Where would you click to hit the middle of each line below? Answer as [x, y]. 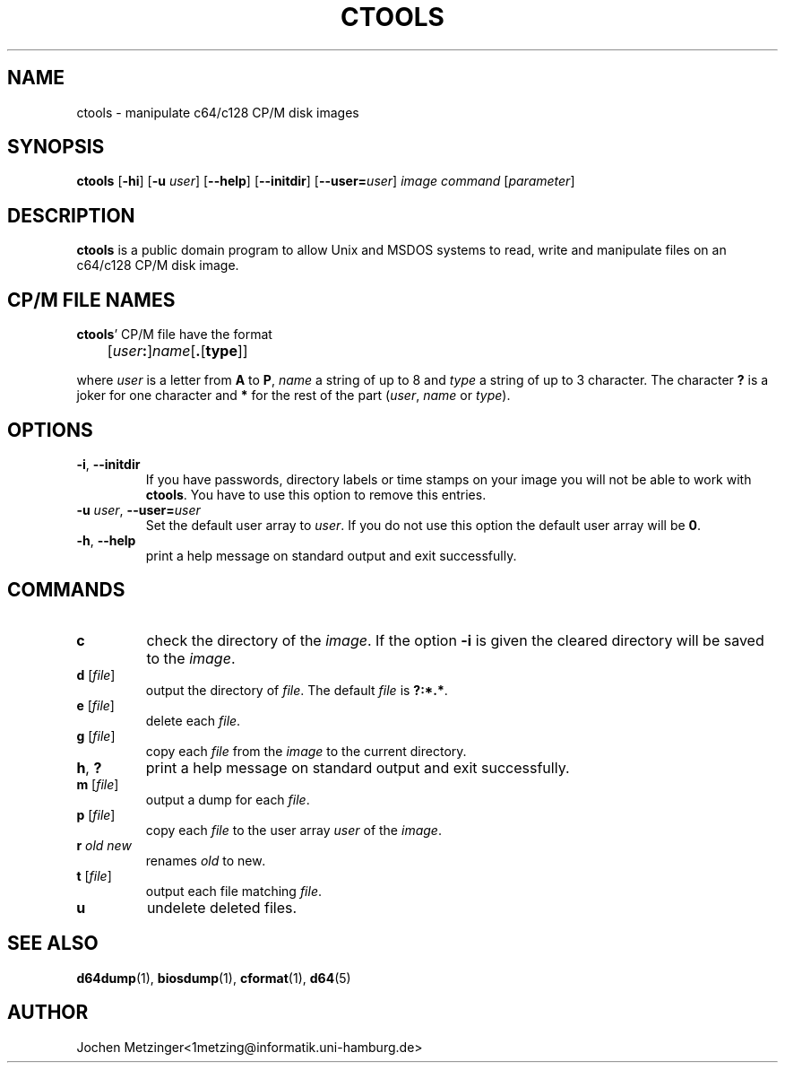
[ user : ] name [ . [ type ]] [177, 351]
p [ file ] [96, 814]
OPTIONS [50, 430]
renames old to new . [206, 860]
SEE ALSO [53, 944]
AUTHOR [48, 1013]
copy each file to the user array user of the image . [293, 830]
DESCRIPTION [71, 215]
